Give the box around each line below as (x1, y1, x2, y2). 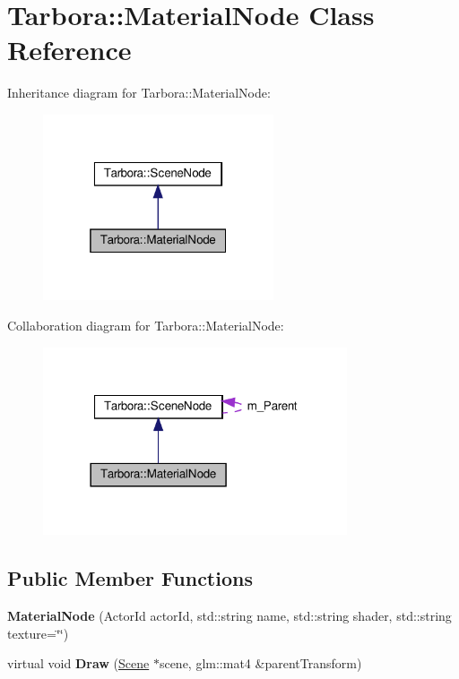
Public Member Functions (7, 564, 253, 592)
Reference (7, 31, 132, 68)
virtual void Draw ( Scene (7, 654, 150, 673)
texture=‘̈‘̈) (7, 623, 69, 642)
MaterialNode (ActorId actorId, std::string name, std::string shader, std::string (7, 606, 452, 624)
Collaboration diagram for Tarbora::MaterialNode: (7, 316, 284, 335)
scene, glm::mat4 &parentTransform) (159, 654, 362, 673)
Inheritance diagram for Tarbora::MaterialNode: (7, 83, 271, 102)
